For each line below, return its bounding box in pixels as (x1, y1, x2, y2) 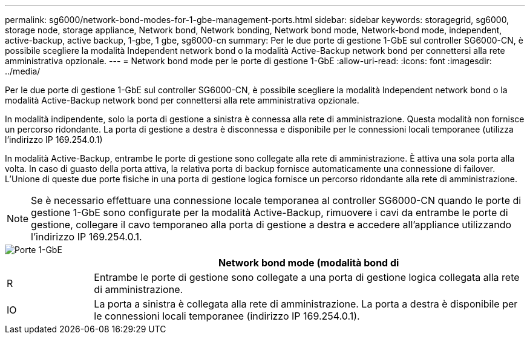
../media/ (5, 66, 41, 76)
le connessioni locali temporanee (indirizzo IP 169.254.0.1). (94, 310, 360, 322)
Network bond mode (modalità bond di (218, 257, 399, 269)
